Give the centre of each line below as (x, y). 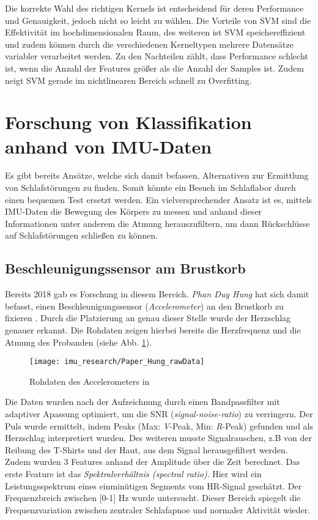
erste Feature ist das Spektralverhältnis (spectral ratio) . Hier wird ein (133, 474)
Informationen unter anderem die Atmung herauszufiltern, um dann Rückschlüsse (157, 223)
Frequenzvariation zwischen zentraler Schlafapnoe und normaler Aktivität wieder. (158, 509)
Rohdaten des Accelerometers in (90, 381)
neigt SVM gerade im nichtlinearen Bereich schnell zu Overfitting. (128, 80)
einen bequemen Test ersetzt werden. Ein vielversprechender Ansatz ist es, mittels (159, 199)
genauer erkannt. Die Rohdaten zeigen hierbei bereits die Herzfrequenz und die (153, 330)
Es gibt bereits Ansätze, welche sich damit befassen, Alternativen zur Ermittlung (157, 175)
